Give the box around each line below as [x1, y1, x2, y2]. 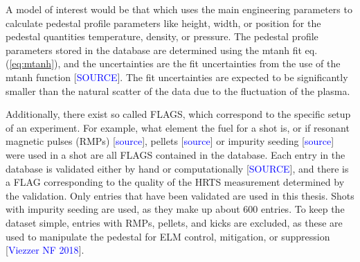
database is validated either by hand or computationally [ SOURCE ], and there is [6, 161, 349, 175]
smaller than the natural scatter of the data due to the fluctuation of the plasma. [6, 83, 350, 98]
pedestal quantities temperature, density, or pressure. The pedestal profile [6, 29, 318, 44]
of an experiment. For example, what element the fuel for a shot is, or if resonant [6, 120, 350, 134]
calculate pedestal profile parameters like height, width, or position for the [6, 15, 321, 30]
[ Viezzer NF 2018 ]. [6, 243, 84, 257]
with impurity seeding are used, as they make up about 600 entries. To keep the [6, 202, 345, 216]
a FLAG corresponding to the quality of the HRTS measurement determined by [6, 175, 345, 189]
